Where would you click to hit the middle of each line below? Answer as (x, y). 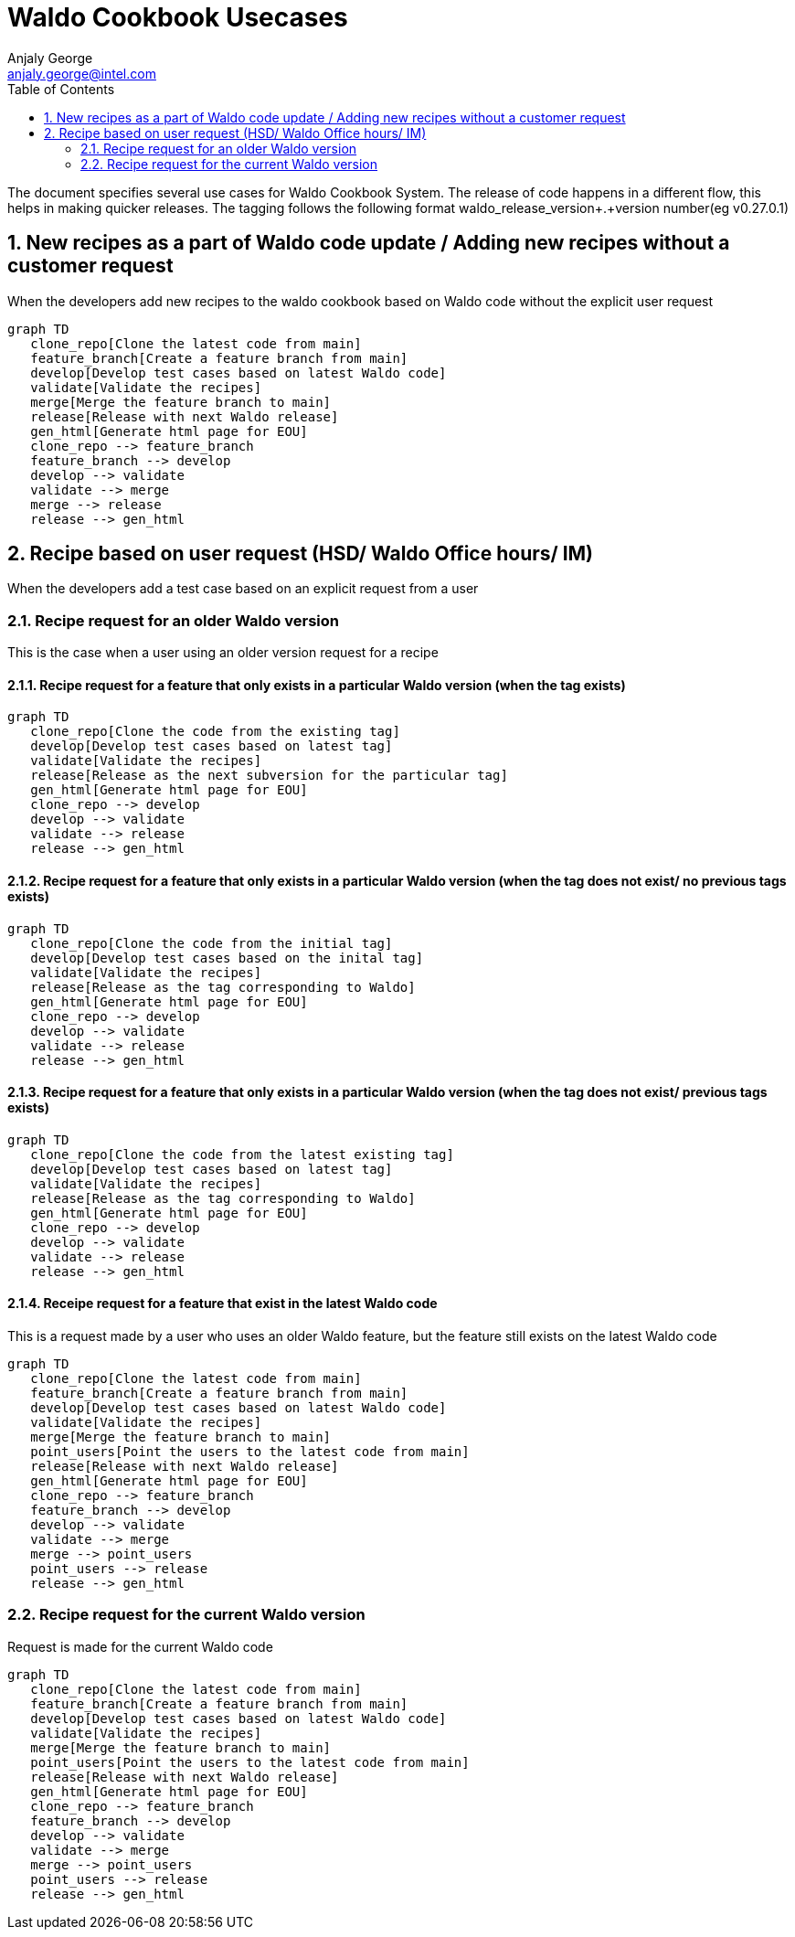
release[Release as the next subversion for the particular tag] (269, 776)
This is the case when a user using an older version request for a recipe (223, 653)
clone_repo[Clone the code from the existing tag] (215, 732)
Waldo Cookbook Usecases (178, 17)
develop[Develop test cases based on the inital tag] (227, 958)
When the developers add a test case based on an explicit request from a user (243, 589)
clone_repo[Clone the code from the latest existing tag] (242, 1154)
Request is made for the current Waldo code (140, 1646)
